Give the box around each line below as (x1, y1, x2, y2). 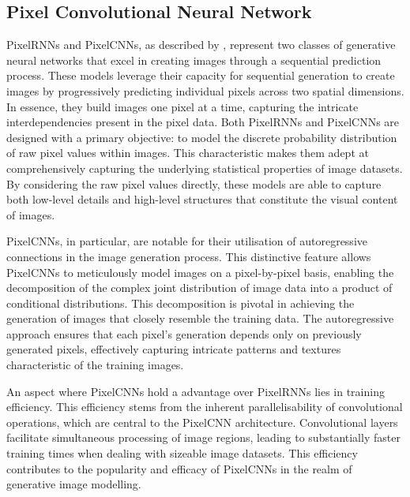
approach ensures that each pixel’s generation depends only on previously (6, 325, 362, 342)
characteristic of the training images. (6, 357, 184, 373)
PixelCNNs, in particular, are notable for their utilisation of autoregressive (6, 233, 367, 249)
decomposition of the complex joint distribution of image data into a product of (6, 279, 393, 296)
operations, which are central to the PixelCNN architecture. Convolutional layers (6, 413, 398, 430)
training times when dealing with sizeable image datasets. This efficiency (6, 445, 358, 461)
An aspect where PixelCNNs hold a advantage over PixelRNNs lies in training (6, 383, 385, 399)
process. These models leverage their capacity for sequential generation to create (6, 67, 395, 84)
